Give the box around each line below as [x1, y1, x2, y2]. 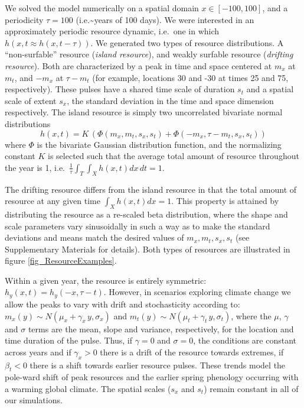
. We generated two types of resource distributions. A [90, 36, 284, 48]
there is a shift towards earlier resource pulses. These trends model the [30, 358, 286, 371]
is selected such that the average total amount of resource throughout [48, 150, 299, 162]
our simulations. [5, 394, 63, 406]
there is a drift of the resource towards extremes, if [100, 345, 284, 358]
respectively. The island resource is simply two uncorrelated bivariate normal [5, 106, 283, 118]
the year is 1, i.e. [5, 161, 65, 173]
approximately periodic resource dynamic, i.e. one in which [5, 25, 220, 37]
